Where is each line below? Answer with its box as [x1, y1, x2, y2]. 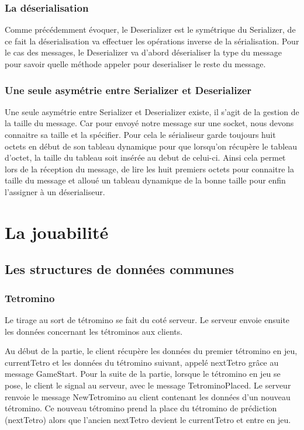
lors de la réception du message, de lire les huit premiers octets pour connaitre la [5, 162, 294, 175]
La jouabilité [5, 220, 109, 244]
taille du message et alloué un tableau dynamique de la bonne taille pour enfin [5, 174, 286, 186]
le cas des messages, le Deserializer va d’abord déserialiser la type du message [5, 46, 282, 58]
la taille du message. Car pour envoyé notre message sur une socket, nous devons [5, 117, 294, 129]
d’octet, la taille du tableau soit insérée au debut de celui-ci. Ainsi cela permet [5, 151, 286, 164]
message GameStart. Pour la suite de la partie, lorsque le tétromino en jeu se [5, 367, 281, 380]
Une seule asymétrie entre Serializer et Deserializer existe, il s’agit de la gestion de [5, 105, 299, 117]
